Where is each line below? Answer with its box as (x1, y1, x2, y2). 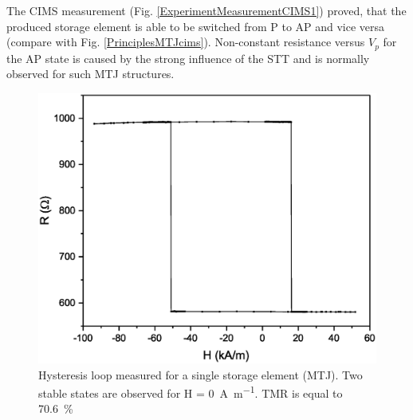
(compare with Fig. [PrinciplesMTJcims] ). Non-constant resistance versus (6, 33, 365, 50)
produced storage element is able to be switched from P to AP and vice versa (6, 18, 385, 34)
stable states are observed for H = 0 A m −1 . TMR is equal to (38, 383, 343, 401)
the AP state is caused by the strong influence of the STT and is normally (6, 49, 370, 66)
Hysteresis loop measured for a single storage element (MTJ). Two (38, 366, 363, 383)
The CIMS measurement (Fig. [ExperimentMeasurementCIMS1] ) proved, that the (6, 2, 407, 18)
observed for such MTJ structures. (6, 65, 175, 82)
